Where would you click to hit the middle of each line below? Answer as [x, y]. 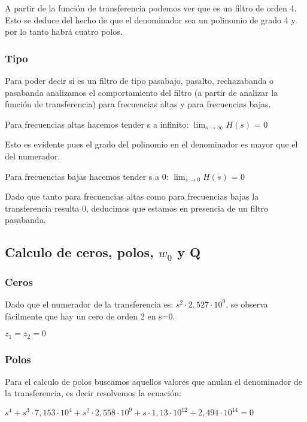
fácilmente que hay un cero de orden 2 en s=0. [90, 316]
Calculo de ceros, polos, [79, 252]
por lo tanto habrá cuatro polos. [64, 31]
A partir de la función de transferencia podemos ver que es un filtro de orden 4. [151, 8]
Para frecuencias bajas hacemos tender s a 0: [87, 176]
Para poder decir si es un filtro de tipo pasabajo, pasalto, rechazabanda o [139, 80]
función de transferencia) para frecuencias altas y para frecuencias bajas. [138, 104]
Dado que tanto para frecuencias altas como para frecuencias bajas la [132, 196]
